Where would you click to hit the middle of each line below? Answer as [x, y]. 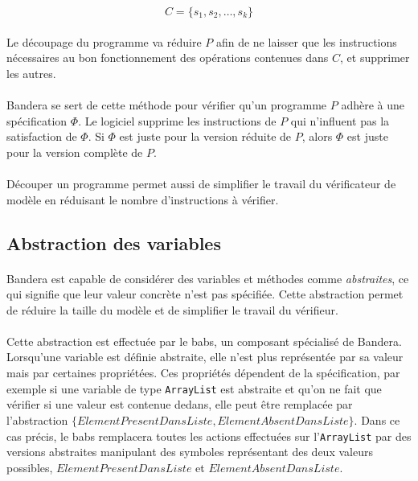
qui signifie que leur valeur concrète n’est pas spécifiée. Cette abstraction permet [205, 294]
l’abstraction [37, 419]
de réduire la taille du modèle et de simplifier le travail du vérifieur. [172, 309]
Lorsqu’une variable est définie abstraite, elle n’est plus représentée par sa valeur [205, 357]
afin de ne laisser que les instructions [306, 41]
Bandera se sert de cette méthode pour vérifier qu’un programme [167, 104]
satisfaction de [42, 136]
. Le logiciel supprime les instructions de [177, 120]
